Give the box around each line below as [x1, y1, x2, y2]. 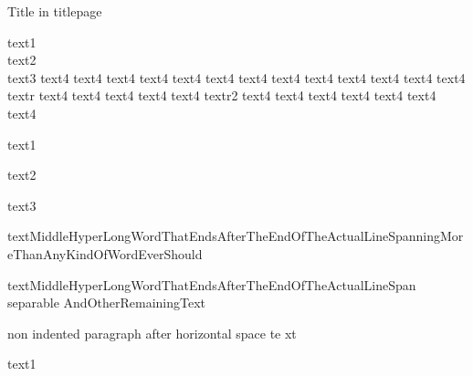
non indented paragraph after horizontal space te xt [7, 323, 297, 342]
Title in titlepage [7, 2, 102, 20]
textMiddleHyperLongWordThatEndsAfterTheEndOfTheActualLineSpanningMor [7, 226, 464, 245]
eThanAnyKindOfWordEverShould [7, 244, 203, 263]
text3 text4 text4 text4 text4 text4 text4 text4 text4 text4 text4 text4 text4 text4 [7, 68, 466, 87]
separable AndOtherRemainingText [7, 293, 205, 312]
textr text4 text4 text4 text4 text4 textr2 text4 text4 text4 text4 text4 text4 [7, 86, 436, 105]
